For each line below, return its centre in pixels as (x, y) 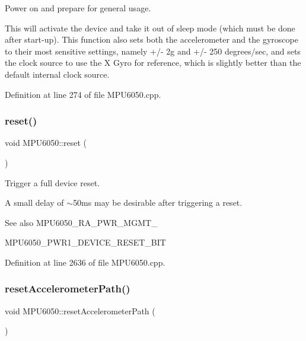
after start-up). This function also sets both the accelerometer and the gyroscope (152, 39)
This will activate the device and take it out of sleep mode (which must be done (150, 28)
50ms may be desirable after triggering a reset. (158, 203)
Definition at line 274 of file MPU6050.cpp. (83, 94)
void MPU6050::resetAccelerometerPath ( (80, 310)
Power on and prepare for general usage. (78, 8)
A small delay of (34, 203)
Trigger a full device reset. (52, 182)
